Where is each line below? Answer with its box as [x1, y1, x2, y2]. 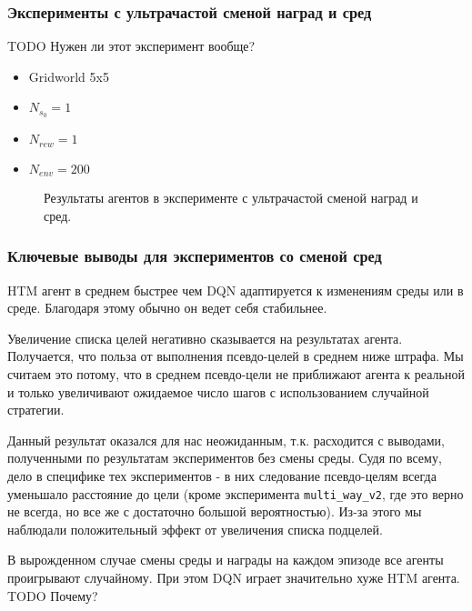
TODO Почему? [7, 586, 98, 605]
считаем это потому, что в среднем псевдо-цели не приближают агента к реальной [7, 364, 465, 383]
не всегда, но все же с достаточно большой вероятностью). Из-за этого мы [7, 502, 422, 521]
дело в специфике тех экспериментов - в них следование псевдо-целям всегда [7, 466, 437, 485]
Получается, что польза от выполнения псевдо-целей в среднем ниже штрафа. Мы [7, 346, 464, 366]
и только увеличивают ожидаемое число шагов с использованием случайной [7, 382, 429, 401]
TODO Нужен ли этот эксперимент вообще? [7, 36, 256, 55]
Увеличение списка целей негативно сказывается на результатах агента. [7, 328, 403, 347]
